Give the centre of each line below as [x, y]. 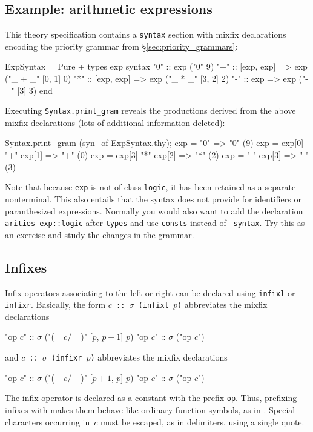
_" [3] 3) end [29, 90]
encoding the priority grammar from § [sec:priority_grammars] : [121, 46]
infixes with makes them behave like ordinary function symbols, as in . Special [150, 409]
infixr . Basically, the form [55, 304]
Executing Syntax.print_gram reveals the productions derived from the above [150, 111]
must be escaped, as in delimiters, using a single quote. [202, 421]
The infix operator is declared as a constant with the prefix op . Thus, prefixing [151, 398]
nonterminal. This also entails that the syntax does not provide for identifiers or [153, 198]
